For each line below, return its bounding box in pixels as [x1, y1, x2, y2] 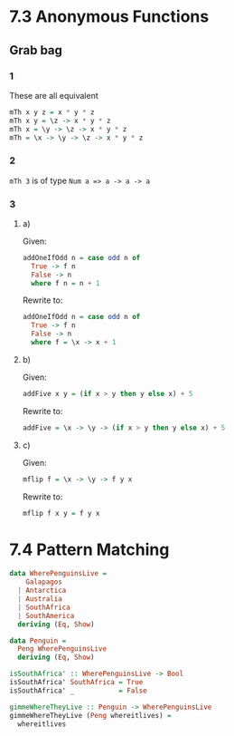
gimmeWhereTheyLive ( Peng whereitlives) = [9, 711, 172, 720]
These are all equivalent [9, 90, 99, 101]
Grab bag [9, 43, 63, 58]
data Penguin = [9, 636, 67, 645]
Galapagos [25, 577, 63, 586]
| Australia [17, 595, 63, 604]
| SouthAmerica [17, 611, 75, 620]
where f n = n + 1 [31, 278, 100, 287]
